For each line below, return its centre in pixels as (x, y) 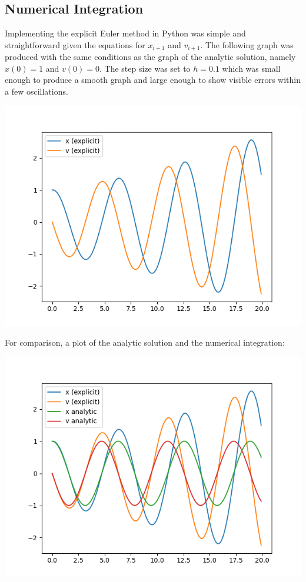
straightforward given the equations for (75, 44)
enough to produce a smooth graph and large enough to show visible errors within (153, 80)
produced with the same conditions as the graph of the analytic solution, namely (150, 57)
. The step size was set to (145, 68)
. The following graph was (247, 44)
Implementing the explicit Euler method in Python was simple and (125, 33)
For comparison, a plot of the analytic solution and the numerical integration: (145, 342)
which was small (251, 68)
